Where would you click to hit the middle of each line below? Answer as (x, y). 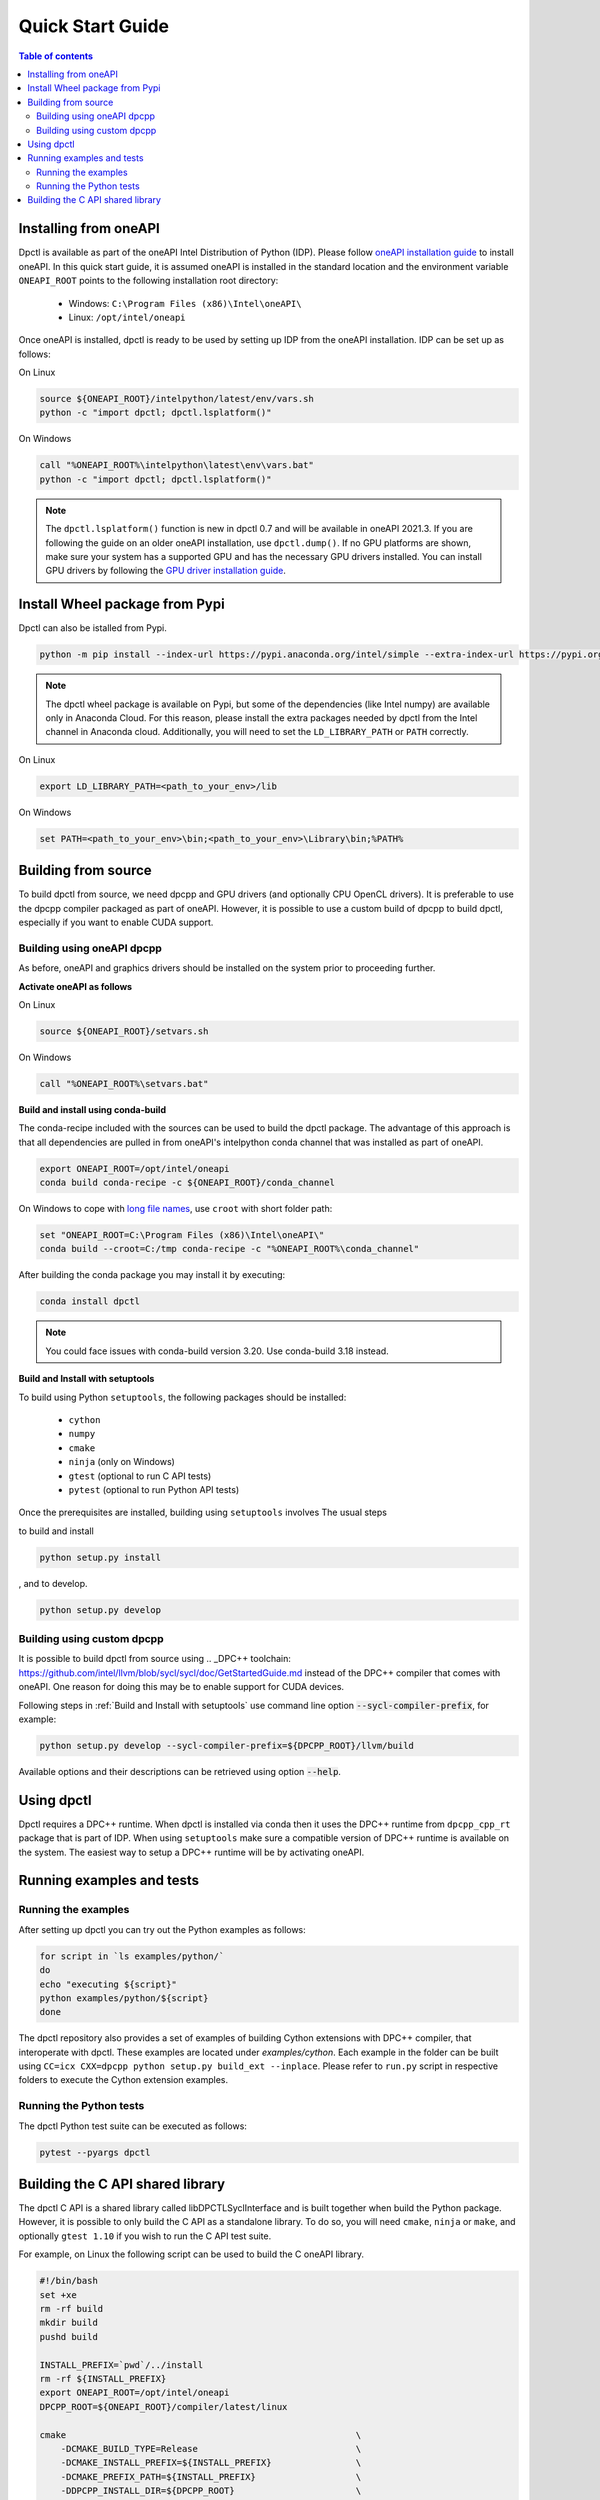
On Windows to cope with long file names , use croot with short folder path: (175, 1209)
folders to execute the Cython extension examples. (123, 2080)
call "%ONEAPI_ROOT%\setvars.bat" (124, 1083)
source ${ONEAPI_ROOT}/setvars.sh (124, 1031)
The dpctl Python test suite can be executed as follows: (132, 2126)
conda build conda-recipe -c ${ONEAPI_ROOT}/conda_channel (187, 1183)
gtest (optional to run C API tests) (140, 1476)
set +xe (58, 2294)
